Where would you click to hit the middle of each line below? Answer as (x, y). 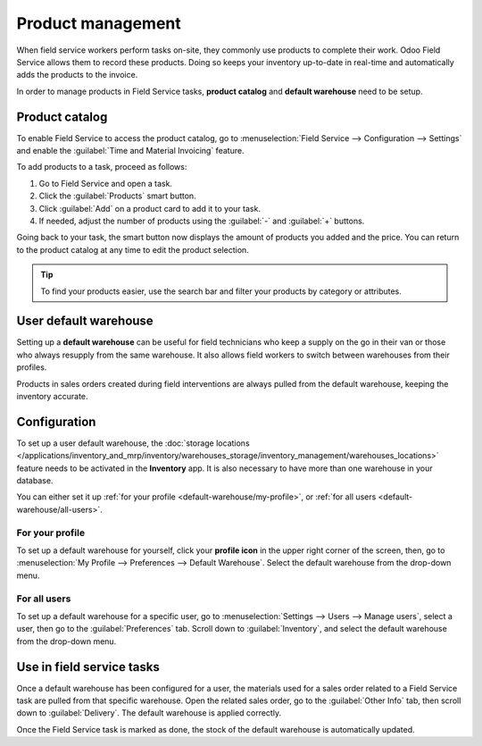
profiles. (32, 367)
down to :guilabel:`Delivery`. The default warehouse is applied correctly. (149, 713)
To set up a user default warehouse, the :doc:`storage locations (133, 443)
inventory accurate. (52, 396)
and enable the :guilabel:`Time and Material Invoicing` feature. (130, 151)
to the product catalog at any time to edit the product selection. (133, 249)
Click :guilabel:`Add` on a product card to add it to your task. (150, 208)
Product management (99, 23)
